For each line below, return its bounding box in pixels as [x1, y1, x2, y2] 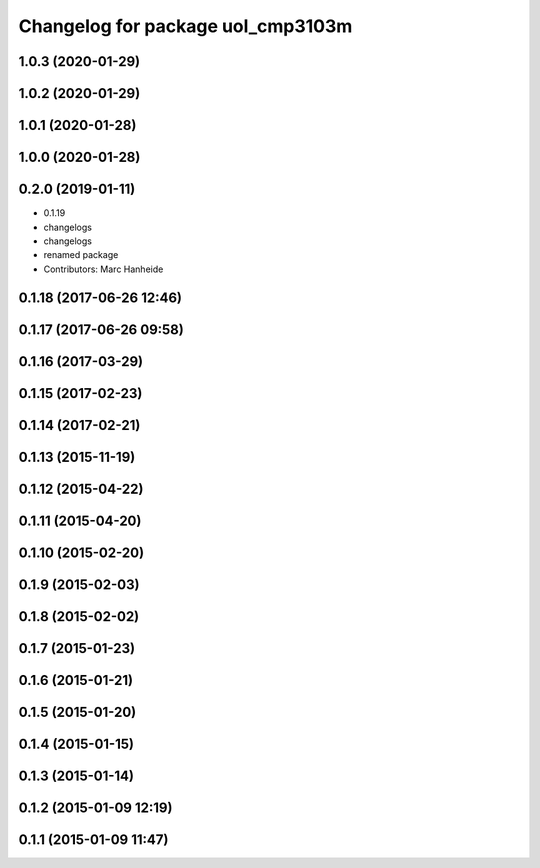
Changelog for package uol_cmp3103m [18, 15, 353, 37]
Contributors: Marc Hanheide [43, 263, 164, 275]
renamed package [43, 249, 119, 261]
